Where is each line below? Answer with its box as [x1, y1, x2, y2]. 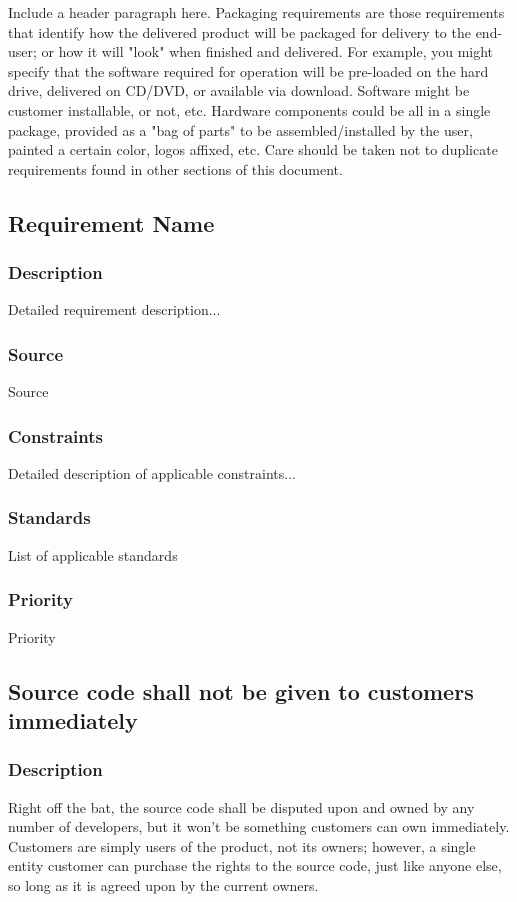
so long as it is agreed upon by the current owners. [8, 874, 319, 895]
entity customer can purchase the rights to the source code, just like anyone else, [8, 855, 502, 876]
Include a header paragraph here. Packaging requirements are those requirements [8, 2, 505, 22]
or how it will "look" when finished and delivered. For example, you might [41, 41, 494, 62]
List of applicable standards [8, 544, 178, 565]
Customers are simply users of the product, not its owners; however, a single [8, 835, 476, 856]
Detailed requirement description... [8, 299, 221, 320]
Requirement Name [8, 207, 215, 238]
